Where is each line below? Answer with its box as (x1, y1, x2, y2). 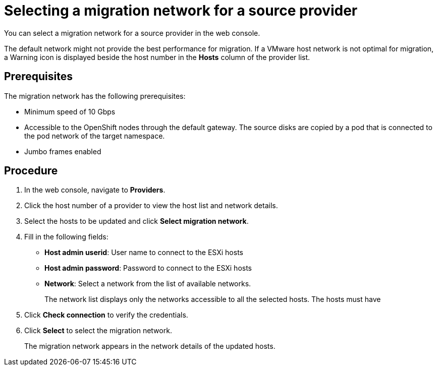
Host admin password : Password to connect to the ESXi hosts (44, 264, 252, 273)
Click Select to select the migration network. (24, 326, 172, 335)
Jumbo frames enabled (24, 147, 101, 156)
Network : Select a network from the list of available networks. (44, 279, 251, 288)
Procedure (4, 164, 58, 177)
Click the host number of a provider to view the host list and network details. (24, 201, 278, 210)
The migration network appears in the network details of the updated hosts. (24, 342, 276, 351)
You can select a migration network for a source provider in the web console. (4, 28, 260, 37)
